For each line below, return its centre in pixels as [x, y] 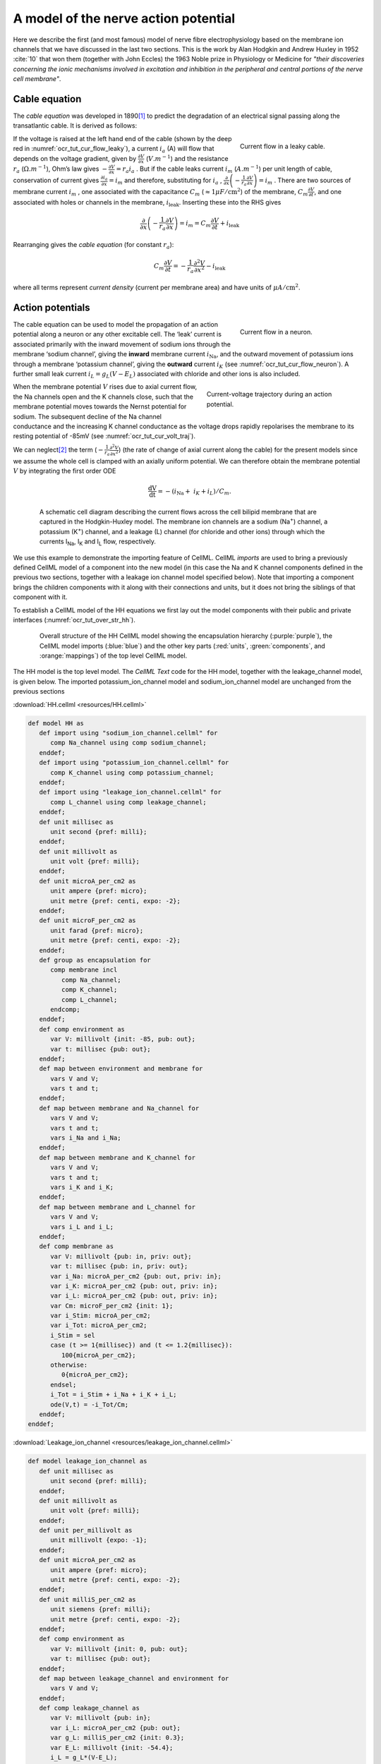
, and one [328, 191]
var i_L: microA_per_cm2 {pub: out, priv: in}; [134, 1296]
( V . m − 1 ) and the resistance [187, 158]
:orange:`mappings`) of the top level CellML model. [113, 656]
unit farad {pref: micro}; [97, 930]
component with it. [40, 597]
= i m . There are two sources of [305, 181]
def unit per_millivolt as [86, 1530]
